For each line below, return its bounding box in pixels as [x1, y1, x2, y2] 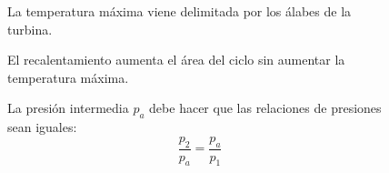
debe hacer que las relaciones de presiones [149, 98, 382, 117]
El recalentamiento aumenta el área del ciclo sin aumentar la [7, 50, 345, 69]
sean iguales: [7, 117, 77, 137]
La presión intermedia [7, 98, 129, 117]
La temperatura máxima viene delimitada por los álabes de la [7, 2, 352, 20]
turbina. [7, 19, 53, 38]
